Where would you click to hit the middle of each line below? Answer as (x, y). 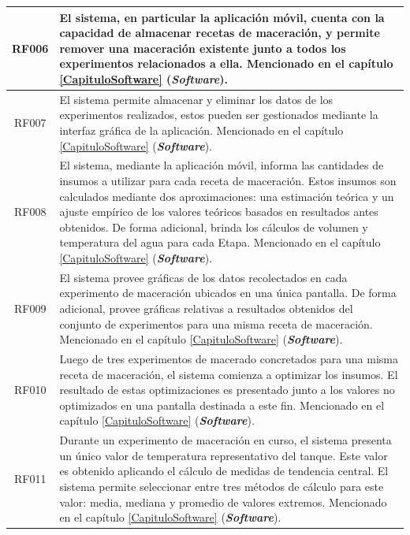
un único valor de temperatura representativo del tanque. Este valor (224, 455)
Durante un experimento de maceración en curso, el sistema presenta (225, 440)
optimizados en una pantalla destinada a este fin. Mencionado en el (222, 405)
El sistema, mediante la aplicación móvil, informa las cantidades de (222, 165)
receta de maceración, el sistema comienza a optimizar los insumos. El (229, 374)
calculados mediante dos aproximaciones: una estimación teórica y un (227, 196)
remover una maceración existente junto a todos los (203, 48)
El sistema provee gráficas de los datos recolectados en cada (203, 277)
